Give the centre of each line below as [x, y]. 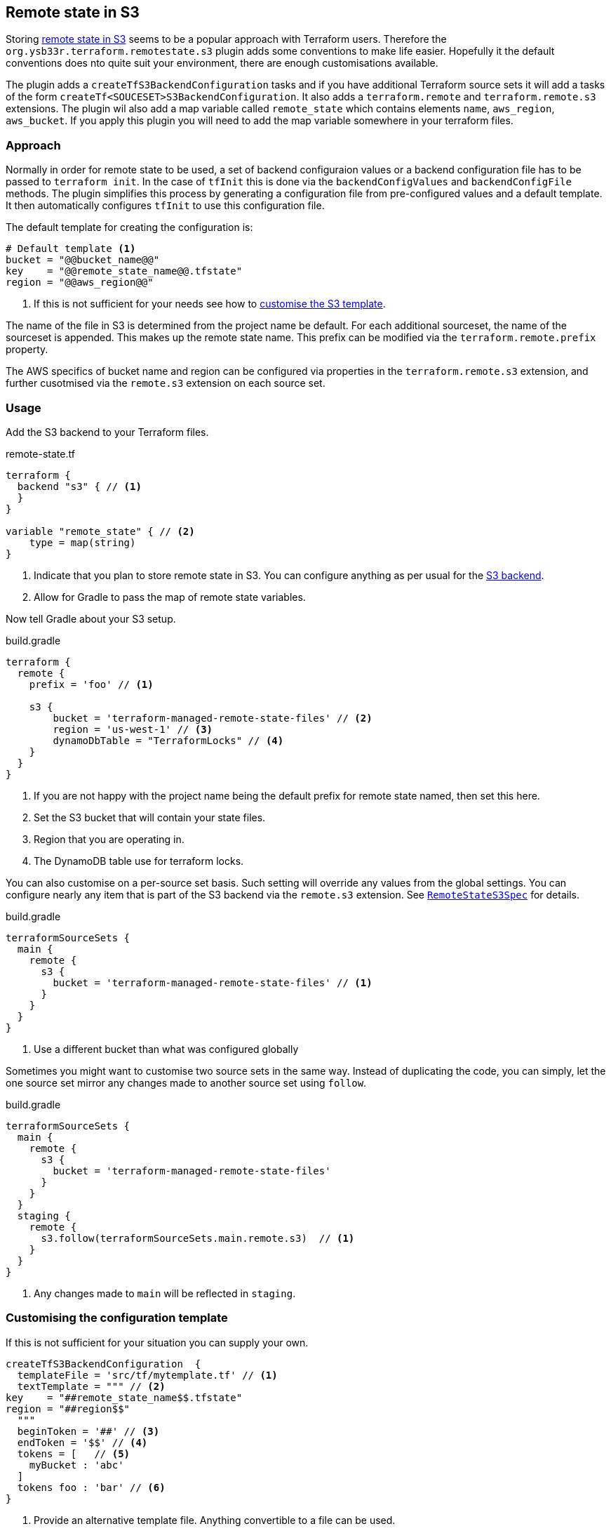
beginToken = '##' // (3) [88, 1431]
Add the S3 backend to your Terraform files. [107, 432]
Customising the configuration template [117, 1318]
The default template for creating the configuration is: [129, 227]
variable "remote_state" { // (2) [100, 531]
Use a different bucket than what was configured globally [166, 1049]
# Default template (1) [71, 249]
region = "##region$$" [68, 1409]
